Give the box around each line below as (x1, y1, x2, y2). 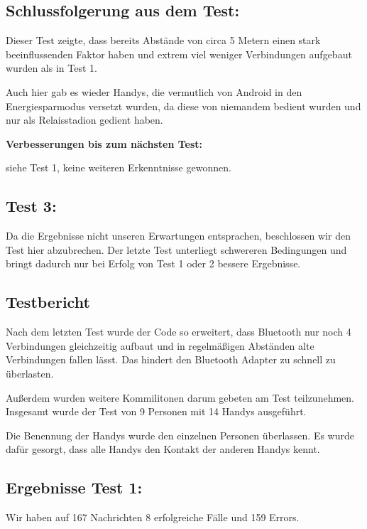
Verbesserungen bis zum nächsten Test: (6, 136, 203, 151)
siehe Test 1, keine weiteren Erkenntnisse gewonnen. (6, 160, 231, 175)
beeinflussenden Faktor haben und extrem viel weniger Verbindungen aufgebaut (6, 46, 352, 61)
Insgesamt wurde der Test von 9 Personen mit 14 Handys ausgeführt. (6, 404, 307, 419)
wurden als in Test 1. (6, 60, 97, 75)
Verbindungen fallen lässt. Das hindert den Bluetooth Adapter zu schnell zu (6, 352, 336, 367)
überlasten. (6, 365, 54, 380)
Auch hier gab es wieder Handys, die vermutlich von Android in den (6, 84, 302, 99)
